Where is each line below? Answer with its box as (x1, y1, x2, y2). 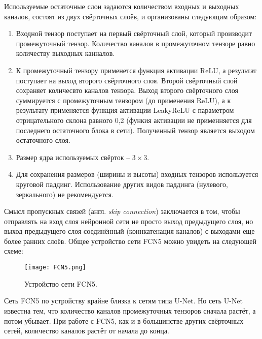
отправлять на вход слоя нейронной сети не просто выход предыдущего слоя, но (4, 215, 253, 226)
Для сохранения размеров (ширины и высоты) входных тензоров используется (16, 169, 258, 179)
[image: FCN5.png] (24, 264, 86, 271)
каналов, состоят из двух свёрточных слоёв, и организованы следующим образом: (4, 11, 257, 21)
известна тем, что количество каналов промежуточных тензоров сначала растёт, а (4, 305, 256, 316)
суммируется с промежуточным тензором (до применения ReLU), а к (16, 95, 231, 105)
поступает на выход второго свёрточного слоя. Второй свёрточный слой (16, 75, 238, 85)
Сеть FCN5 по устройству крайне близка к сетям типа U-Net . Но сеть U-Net (4, 295, 243, 306)
